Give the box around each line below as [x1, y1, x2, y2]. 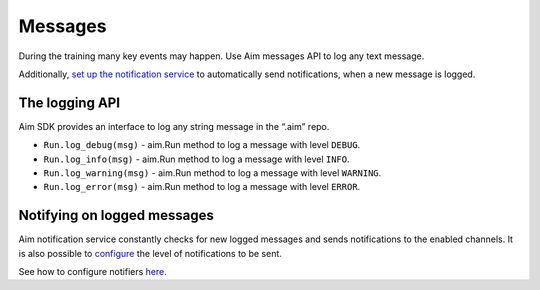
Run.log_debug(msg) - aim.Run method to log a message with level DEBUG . [43, 139, 361, 151]
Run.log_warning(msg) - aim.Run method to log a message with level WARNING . [43, 167, 382, 179]
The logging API [18, 94, 120, 111]
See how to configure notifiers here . [18, 266, 167, 278]
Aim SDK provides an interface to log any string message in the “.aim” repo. [18, 120, 330, 132]
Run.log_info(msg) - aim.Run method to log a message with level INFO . [43, 153, 350, 165]
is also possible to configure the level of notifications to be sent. [18, 247, 282, 259]
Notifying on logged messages [18, 207, 214, 224]
